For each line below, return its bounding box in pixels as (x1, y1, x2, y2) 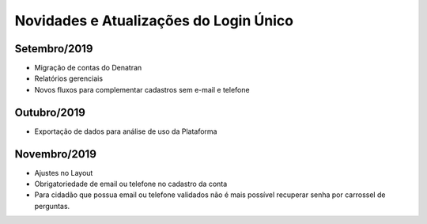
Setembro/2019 (14, 42, 93, 55)
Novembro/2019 (14, 147, 96, 161)
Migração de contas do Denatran (34, 63, 142, 73)
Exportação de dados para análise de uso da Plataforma (34, 127, 217, 136)
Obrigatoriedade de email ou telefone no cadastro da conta (34, 179, 228, 189)
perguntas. (34, 201, 70, 211)
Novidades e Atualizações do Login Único (14, 12, 294, 29)
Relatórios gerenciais (34, 74, 103, 83)
